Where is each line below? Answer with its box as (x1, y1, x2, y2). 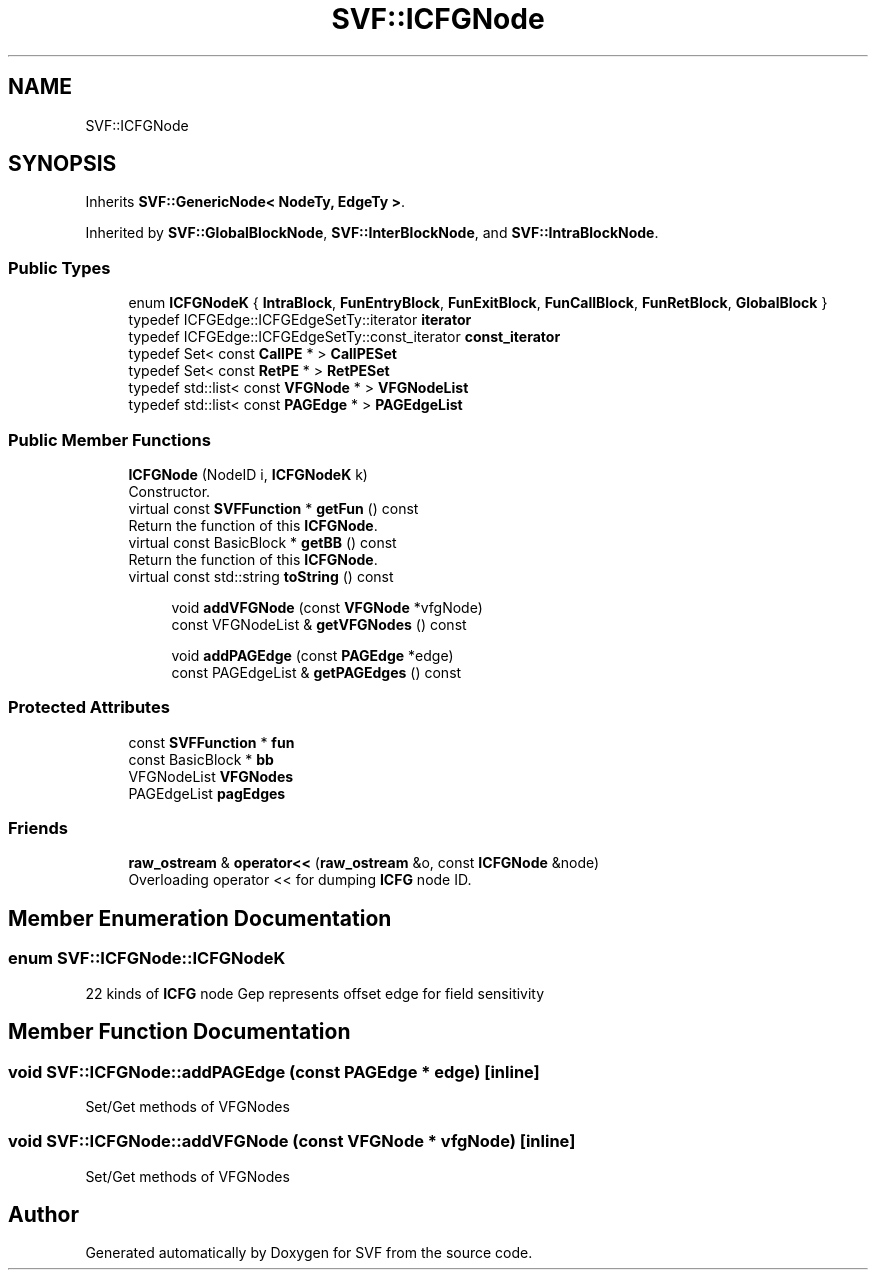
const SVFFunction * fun (128, 733, 295, 751)
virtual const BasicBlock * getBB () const (128, 533, 397, 551)
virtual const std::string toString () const (128, 567, 394, 585)
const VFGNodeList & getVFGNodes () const (171, 615, 467, 633)
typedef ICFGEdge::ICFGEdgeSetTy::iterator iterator (128, 311, 472, 329)
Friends (8, 818, 68, 839)
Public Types (8, 257, 111, 278)
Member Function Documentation (8, 1019, 351, 1045)
